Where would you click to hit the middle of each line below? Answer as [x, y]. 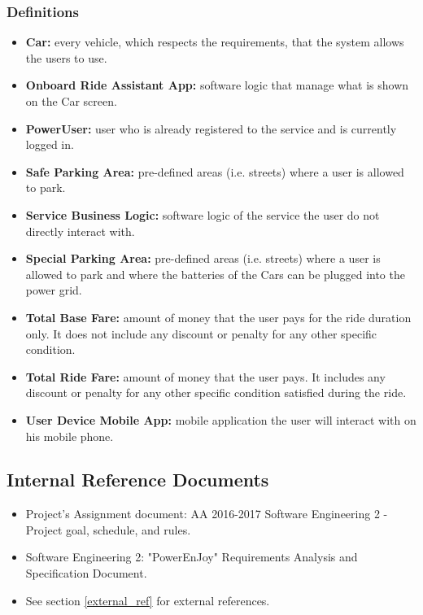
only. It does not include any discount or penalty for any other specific [201, 333]
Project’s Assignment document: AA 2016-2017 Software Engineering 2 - [207, 514]
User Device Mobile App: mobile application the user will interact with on [221, 419]
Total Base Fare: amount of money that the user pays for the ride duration [218, 317]
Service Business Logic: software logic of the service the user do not [203, 214]
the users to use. [66, 57]
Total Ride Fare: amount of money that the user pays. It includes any [205, 376]
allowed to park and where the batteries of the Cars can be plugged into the [215, 274]
